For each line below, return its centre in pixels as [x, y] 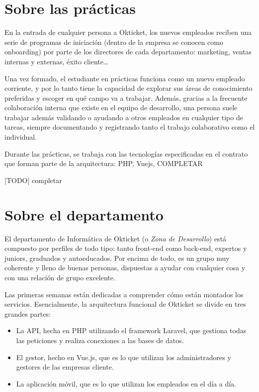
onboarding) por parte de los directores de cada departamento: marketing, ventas [128, 52]
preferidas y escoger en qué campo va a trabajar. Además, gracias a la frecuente [126, 98]
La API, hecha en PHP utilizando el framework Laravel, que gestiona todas [131, 330]
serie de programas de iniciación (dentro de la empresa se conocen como [114, 42]
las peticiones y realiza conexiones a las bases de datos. [100, 340]
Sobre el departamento [84, 214]
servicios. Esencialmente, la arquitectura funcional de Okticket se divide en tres [125, 304]
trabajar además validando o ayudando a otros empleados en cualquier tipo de [124, 117]
